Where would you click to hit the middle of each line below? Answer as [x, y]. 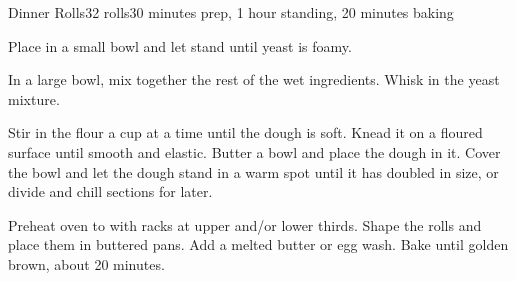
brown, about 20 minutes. [86, 263]
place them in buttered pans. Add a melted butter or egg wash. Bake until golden [258, 244]
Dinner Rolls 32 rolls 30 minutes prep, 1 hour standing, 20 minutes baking [231, 12]
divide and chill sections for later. [110, 191]
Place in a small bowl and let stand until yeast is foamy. [180, 45]
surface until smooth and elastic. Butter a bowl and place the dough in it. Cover [254, 151]
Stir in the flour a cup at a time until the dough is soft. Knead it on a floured [245, 132]
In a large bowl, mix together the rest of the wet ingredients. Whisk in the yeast [254, 79]
